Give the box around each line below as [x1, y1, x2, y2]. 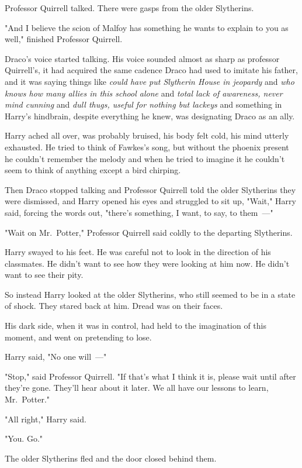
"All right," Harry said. [5, 412, 86, 425]
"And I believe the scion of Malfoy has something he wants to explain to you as [5, 21, 289, 33]
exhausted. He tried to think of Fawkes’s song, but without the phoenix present [5, 140, 289, 153]
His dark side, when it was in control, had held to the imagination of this [5, 319, 267, 332]
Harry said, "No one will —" [5, 350, 107, 363]
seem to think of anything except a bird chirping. [5, 164, 181, 176]
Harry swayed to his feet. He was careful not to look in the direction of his [5, 246, 271, 258]
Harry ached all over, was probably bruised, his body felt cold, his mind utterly [5, 129, 289, 142]
